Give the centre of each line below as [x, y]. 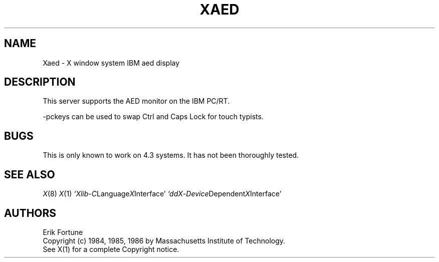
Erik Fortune [63, 232]
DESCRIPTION [40, 82]
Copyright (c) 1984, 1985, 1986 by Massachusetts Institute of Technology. [164, 240]
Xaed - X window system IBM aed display [111, 63]
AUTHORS [30, 213]
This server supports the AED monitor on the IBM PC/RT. [136, 101]
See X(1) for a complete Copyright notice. [111, 249]
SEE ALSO [30, 174]
